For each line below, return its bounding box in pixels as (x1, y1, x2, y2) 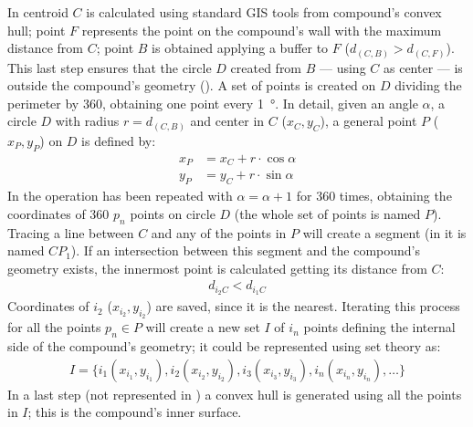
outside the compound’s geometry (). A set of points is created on (7, 76, 376, 95)
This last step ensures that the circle (7, 57, 212, 77)
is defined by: (81, 131, 156, 150)
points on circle (130, 203, 215, 223)
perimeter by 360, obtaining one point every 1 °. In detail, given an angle (7, 93, 418, 112)
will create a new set (145, 318, 260, 337)
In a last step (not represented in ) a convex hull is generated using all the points (7, 384, 462, 403)
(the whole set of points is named (234, 203, 421, 223)
